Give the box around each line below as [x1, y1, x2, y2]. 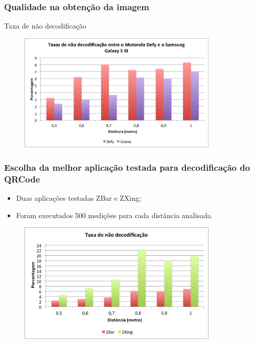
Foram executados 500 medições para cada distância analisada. [16, 209, 213, 220]
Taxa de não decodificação [4, 20, 86, 31]
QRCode [4, 172, 40, 185]
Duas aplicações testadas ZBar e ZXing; [16, 193, 141, 203]
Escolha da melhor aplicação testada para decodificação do [4, 161, 250, 173]
